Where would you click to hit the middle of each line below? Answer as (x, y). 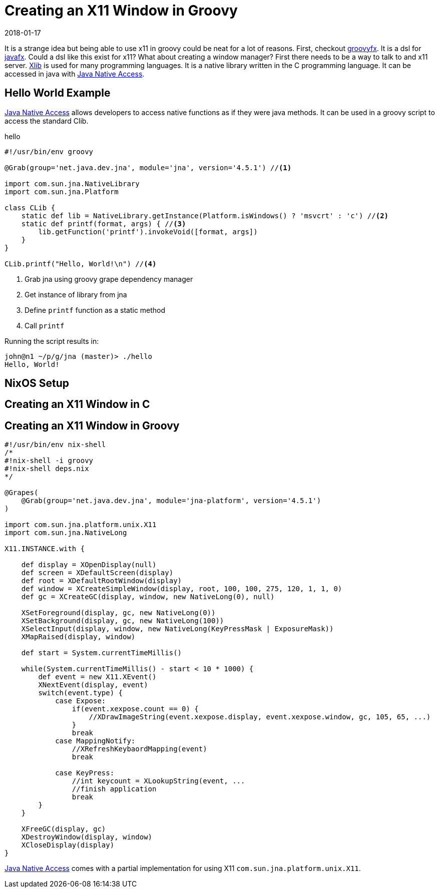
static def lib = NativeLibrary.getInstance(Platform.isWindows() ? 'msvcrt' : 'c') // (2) (205, 215)
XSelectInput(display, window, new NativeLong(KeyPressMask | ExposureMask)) (177, 629)
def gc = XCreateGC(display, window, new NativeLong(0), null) (148, 597)
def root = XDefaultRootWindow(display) (102, 581)
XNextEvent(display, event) (93, 685)
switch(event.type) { (81, 693)
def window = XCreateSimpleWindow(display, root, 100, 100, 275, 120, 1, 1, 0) (182, 589)
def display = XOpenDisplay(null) (89, 565)
